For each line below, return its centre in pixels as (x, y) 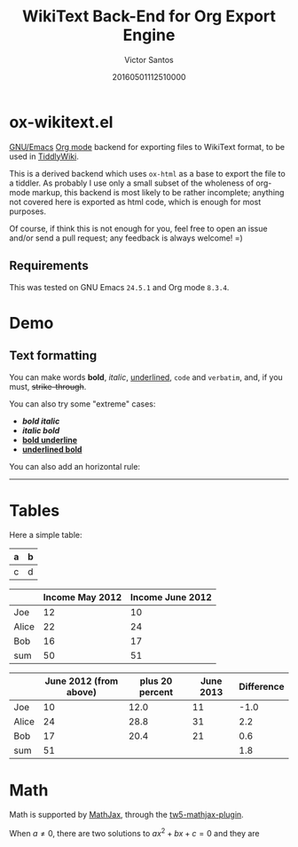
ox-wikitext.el (61, 122)
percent (156, 693)
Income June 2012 (171, 598)
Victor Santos (149, 59)
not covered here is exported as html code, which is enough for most (135, 202)
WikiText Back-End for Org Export (149, 16)
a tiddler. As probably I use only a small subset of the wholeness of (132, 183)
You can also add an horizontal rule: (74, 466)
